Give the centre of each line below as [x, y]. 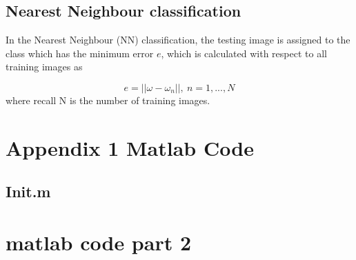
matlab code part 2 [99, 242]
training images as [44, 67]
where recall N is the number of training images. [108, 100]
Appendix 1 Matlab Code [130, 147]
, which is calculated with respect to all [244, 53]
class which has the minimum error [80, 53]
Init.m [28, 191]
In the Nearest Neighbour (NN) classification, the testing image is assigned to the [178, 40]
